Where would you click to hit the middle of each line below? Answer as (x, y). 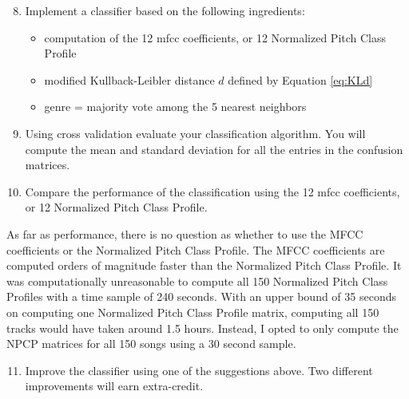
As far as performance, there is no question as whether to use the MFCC (185, 233)
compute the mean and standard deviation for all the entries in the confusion (214, 149)
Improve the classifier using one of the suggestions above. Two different (199, 370)
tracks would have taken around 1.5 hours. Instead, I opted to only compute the (203, 328)
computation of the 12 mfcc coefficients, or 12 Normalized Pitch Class (215, 37)
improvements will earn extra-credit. (114, 386)
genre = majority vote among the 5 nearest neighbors (175, 107)
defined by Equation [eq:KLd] (300, 79)
